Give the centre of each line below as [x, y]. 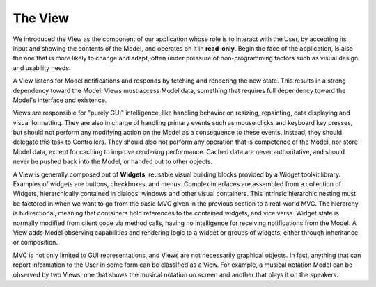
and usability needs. [42, 68]
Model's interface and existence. [60, 100]
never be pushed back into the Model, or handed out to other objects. [112, 162]
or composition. [36, 243]
